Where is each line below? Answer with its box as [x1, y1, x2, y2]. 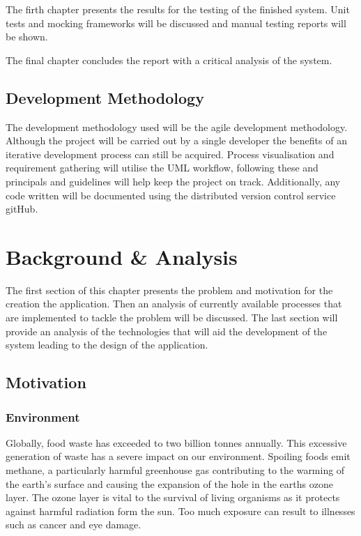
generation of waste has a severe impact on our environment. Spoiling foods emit [6, 449, 351, 464]
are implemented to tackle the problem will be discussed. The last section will [6, 310, 338, 325]
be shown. [6, 29, 48, 44]
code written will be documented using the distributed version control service [6, 187, 336, 202]
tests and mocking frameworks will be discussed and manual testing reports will [6, 15, 346, 30]
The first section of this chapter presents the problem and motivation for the [6, 282, 333, 297]
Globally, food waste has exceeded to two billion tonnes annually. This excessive [6, 435, 347, 450]
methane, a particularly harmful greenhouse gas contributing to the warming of [6, 463, 345, 477]
